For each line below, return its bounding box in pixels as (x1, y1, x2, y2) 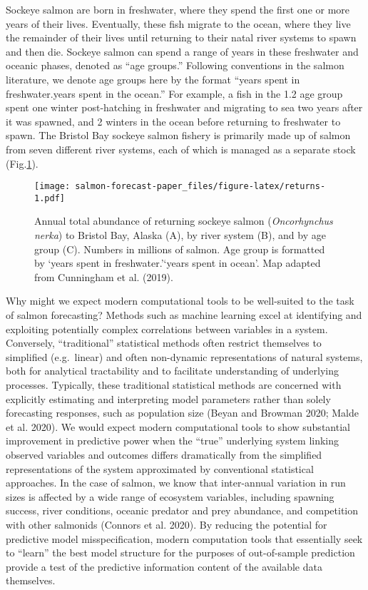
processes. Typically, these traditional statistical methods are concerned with (6, 377, 342, 392)
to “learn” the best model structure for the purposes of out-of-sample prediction (6, 545, 355, 560)
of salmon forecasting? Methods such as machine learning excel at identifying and (6, 307, 362, 322)
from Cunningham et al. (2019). (34, 269, 173, 284)
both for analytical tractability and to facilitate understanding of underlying (6, 363, 339, 378)
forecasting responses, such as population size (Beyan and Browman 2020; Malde (6, 405, 359, 420)
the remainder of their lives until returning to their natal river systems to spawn (6, 30, 357, 45)
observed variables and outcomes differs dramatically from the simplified (6, 447, 322, 462)
